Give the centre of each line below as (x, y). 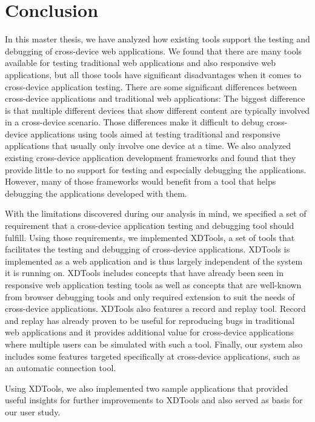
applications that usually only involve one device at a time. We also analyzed (148, 146)
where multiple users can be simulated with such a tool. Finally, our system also (154, 344)
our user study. (33, 411)
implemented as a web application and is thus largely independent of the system (154, 261)
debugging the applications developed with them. (96, 193)
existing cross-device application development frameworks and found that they (151, 158)
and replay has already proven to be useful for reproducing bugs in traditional (150, 320)
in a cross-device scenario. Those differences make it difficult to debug (134, 122)
